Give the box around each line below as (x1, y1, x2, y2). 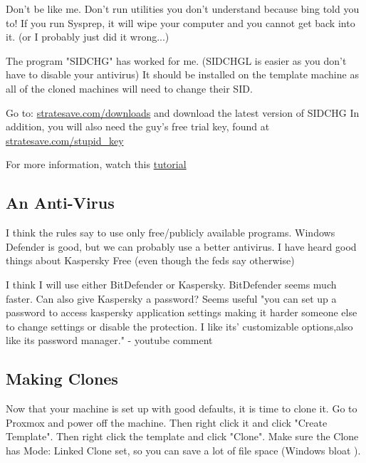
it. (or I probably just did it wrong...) (6, 29, 169, 44)
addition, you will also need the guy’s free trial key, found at (6, 119, 270, 134)
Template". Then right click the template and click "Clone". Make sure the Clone (6, 429, 359, 444)
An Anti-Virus (6, 192, 115, 214)
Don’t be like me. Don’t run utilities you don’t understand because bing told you (6, 1, 360, 16)
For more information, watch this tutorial (6, 157, 187, 172)
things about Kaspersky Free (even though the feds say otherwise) (6, 253, 295, 268)
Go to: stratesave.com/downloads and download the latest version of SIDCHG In (6, 105, 360, 120)
